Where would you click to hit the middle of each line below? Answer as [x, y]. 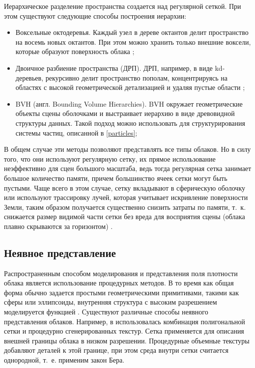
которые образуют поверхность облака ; [75, 51]
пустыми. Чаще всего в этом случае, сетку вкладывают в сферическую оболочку [125, 187]
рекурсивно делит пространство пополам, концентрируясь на [137, 77]
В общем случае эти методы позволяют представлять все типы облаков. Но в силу [127, 149]
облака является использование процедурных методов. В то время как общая [119, 283]
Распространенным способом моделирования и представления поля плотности [121, 273]
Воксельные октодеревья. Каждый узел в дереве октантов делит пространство [132, 32]
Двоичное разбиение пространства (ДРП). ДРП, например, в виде [114, 68]
